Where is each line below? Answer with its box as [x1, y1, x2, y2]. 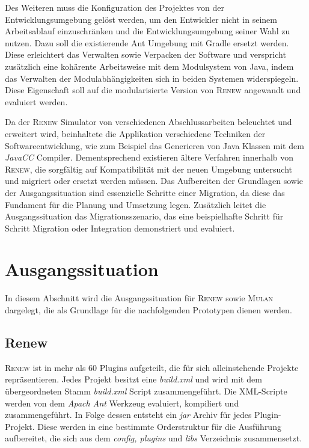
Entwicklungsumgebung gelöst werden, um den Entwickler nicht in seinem [5, 13, 277, 25]
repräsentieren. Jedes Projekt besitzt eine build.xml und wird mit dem [5, 373, 262, 385]
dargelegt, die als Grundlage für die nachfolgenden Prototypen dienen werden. [5, 304, 292, 316]
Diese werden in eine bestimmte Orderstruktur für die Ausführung [37, 420, 281, 432]
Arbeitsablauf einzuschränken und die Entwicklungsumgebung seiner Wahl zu [5, 25, 290, 37]
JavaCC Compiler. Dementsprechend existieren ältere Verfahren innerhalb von [5, 151, 294, 164]
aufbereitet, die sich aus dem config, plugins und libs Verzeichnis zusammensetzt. [5, 432, 302, 444]
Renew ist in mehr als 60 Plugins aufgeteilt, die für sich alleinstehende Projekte [5, 361, 299, 373]
